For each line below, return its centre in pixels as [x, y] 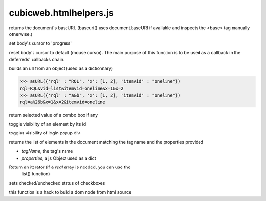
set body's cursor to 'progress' [41, 43]
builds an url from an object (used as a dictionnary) [61, 68]
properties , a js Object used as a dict [59, 158]
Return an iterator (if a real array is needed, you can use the [70, 167]
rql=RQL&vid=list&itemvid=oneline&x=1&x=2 [71, 88]
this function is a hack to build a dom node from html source [70, 192]
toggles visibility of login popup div [45, 133]
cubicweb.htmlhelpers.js [61, 13]
